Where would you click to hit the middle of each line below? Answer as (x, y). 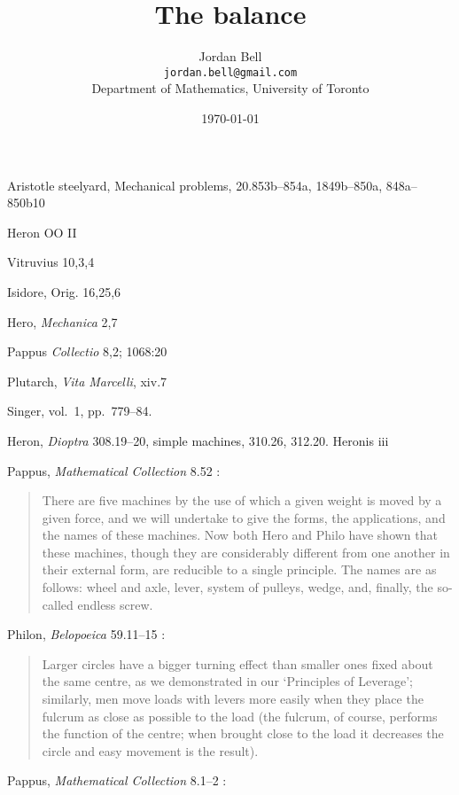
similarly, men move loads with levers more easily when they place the (233, 699)
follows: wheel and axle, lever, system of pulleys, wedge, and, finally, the (237, 587)
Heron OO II (42, 232)
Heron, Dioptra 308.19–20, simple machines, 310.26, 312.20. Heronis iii (198, 440)
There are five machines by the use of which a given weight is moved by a (242, 500)
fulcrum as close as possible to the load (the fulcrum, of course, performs (240, 716)
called (58, 604)
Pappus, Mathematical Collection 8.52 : (114, 470)
